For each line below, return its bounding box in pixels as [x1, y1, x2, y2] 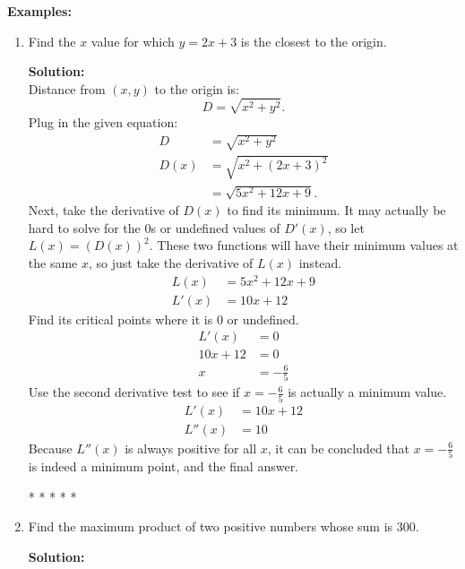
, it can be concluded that [267, 438, 410, 457]
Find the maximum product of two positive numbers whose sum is [28, 517, 393, 536]
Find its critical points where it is [28, 309, 213, 328]
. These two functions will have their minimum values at [149, 236, 459, 254]
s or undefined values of [151, 218, 280, 237]
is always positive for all [125, 438, 257, 457]
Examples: [7, 2, 72, 20]
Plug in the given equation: [28, 112, 178, 131]
